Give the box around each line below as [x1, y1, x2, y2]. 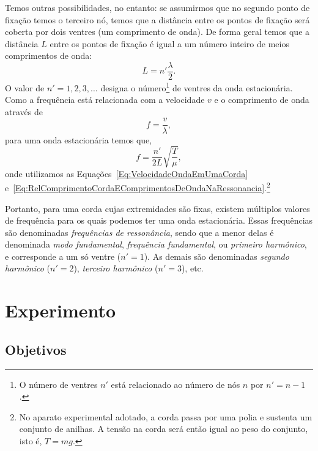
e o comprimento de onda [214, 93, 309, 106]
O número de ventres [19, 377, 98, 390]
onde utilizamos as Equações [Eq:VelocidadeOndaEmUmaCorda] [5, 167, 248, 180]
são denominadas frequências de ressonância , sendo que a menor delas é [5, 225, 274, 238]
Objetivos [5, 339, 67, 358]
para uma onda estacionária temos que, [5, 133, 152, 146]
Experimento [5, 298, 116, 323]
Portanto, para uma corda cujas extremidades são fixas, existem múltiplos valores [5, 202, 310, 214]
